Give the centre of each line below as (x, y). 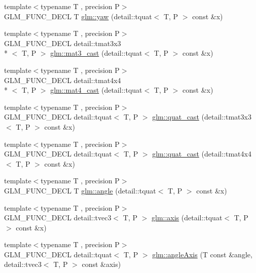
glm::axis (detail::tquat (187, 218)
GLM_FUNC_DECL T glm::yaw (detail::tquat (78, 16)
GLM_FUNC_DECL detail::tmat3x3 (63, 43)
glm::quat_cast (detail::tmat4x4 (202, 154)
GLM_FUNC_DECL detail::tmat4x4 (63, 80)
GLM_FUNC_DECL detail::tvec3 (58, 218)
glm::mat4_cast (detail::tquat (96, 90)
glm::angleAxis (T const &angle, (202, 254)
